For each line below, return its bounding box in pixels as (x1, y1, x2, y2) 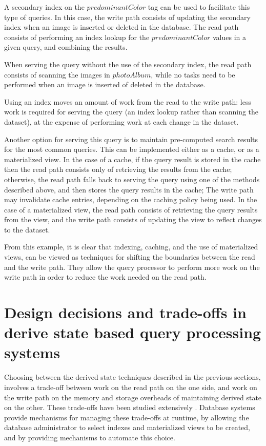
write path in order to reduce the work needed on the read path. (4, 272, 207, 282)
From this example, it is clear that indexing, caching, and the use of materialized (4, 241, 258, 252)
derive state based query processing (4, 322, 261, 343)
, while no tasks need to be (151, 69, 235, 80)
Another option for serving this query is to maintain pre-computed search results (4, 133, 258, 144)
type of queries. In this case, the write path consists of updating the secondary (4, 11, 251, 22)
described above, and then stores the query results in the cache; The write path (4, 184, 254, 195)
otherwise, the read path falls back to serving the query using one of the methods (4, 173, 260, 184)
